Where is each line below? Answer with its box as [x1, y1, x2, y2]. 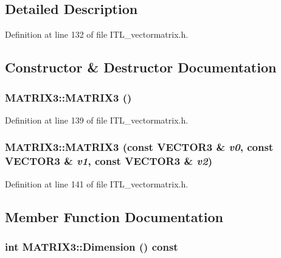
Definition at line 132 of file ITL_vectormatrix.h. [5, 28, 189, 41]
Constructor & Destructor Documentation [5, 58, 277, 77]
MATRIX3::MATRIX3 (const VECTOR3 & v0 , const [5, 139, 274, 155]
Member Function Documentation [5, 207, 224, 226]
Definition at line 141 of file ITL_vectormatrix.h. [5, 177, 189, 190]
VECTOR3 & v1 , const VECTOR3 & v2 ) [5, 153, 213, 169]
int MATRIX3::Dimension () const [5, 239, 178, 254]
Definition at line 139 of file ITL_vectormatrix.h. [5, 113, 189, 126]
